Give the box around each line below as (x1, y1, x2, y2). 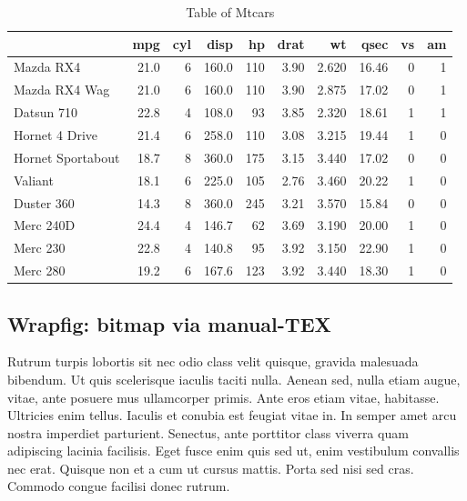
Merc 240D (14, 215, 76, 235)
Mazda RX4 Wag (14, 80, 110, 99)
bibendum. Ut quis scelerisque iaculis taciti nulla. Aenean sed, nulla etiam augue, (7, 369, 461, 388)
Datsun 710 (14, 103, 77, 122)
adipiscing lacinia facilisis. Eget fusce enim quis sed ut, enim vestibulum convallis (7, 441, 460, 460)
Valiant (14, 170, 54, 189)
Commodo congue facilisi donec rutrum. (7, 476, 230, 496)
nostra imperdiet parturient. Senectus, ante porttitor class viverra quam (7, 423, 409, 442)
